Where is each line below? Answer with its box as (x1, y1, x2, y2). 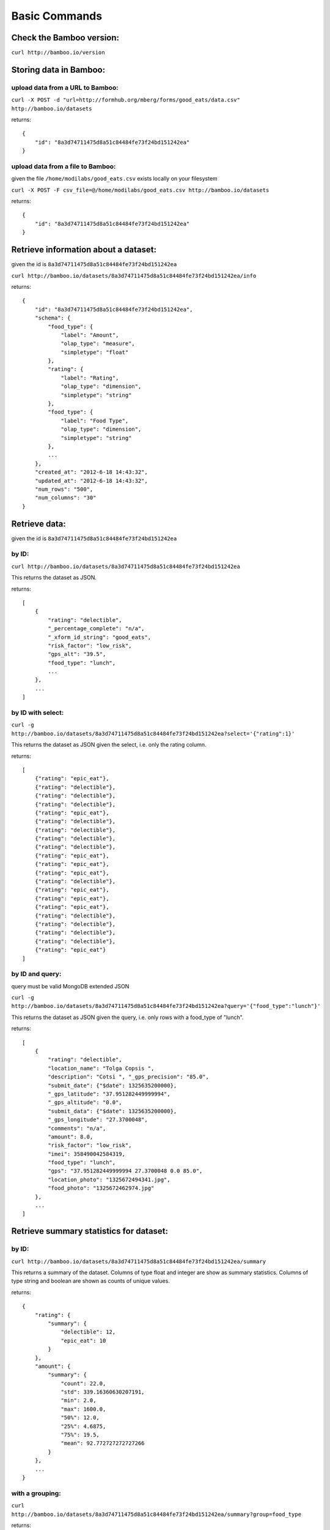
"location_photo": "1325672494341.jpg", (48, 1176, 170, 1183)
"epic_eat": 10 (61, 1337, 106, 1344)
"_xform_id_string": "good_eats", (48, 633, 152, 641)
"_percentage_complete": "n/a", (48, 625, 145, 632)
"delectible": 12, (61, 1329, 116, 1335)
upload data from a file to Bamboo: (11, 162, 116, 171)
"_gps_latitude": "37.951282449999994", (48, 1090, 170, 1097)
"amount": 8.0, (48, 1133, 94, 1140)
